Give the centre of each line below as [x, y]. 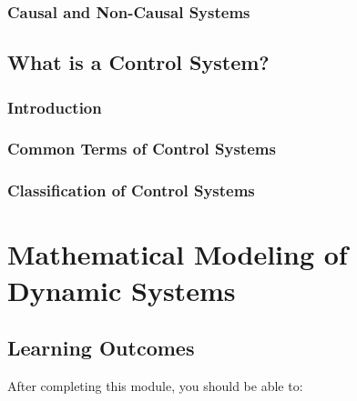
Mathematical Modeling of [178, 254]
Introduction [55, 107]
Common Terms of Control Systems [142, 149]
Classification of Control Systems [131, 190]
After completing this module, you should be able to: [155, 385]
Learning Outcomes [101, 348]
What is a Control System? [138, 62]
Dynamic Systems [122, 290]
